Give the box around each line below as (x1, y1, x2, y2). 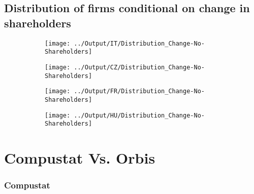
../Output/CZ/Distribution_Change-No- (74, 63, 205, 71)
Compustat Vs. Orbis (4, 147, 155, 168)
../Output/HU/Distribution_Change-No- (74, 111, 205, 119)
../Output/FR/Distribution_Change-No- (74, 88, 205, 95)
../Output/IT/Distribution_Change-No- (74, 40, 205, 47)
